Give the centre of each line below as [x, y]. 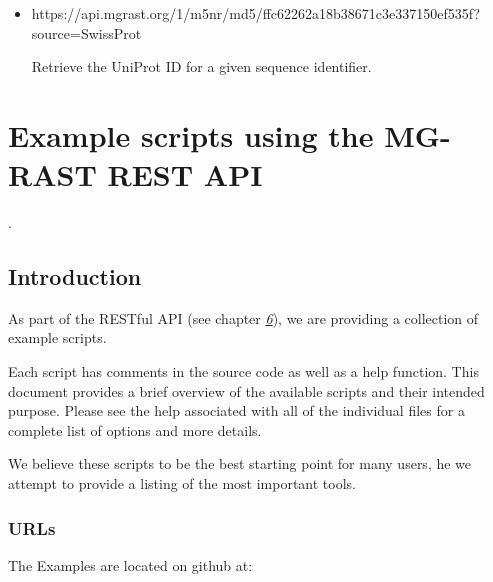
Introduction [75, 276]
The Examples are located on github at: [130, 564]
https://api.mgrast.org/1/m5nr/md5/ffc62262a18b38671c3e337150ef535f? [256, 13]
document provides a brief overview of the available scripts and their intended [246, 390]
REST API [185, 174]
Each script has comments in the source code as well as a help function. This [243, 371]
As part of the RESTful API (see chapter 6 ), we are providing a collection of [243, 317]
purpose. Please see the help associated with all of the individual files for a [236, 410]
